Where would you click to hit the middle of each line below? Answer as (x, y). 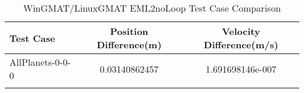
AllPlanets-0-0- (40, 62)
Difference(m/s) (241, 44)
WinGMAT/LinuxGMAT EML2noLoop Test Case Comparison (152, 8)
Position (129, 31)
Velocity (241, 31)
